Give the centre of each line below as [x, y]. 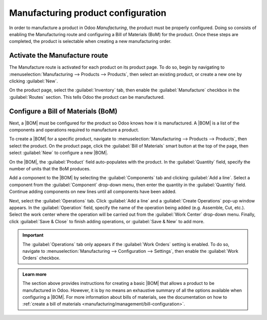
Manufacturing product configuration [88, 13]
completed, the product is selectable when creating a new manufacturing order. [90, 41]
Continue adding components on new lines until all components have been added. [93, 192]
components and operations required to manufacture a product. [74, 130]
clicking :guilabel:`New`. [34, 81]
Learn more [35, 274]
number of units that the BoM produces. [50, 169]
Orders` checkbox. [42, 258]
